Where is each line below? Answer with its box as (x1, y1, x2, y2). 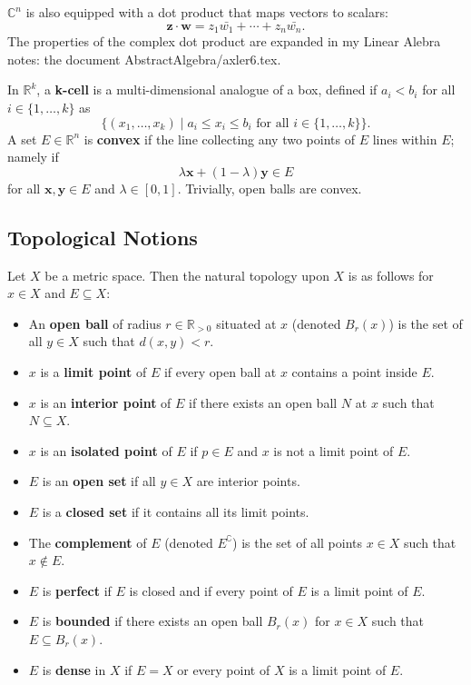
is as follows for (348, 265, 434, 284)
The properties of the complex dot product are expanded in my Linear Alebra (7, 32, 441, 51)
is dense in (42, 660, 106, 679)
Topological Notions (7, 223, 198, 251)
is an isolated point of (40, 441, 172, 460)
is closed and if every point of (129, 581, 293, 600)
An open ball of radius (28, 313, 162, 333)
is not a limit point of (273, 441, 394, 460)
